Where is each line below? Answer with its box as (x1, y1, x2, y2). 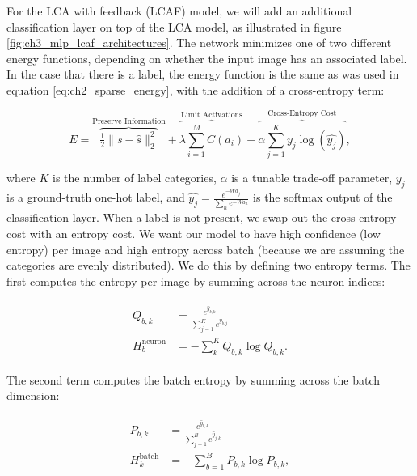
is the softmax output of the (253, 189, 393, 206)
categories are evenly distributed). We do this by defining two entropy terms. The (6, 257, 411, 274)
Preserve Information (92, 117, 166, 126)
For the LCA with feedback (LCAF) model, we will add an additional (6, 2, 352, 19)
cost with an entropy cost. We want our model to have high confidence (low (6, 224, 381, 241)
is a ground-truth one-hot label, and (6, 189, 185, 206)
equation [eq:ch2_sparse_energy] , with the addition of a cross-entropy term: (6, 81, 385, 98)
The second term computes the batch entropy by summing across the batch (6, 371, 381, 388)
